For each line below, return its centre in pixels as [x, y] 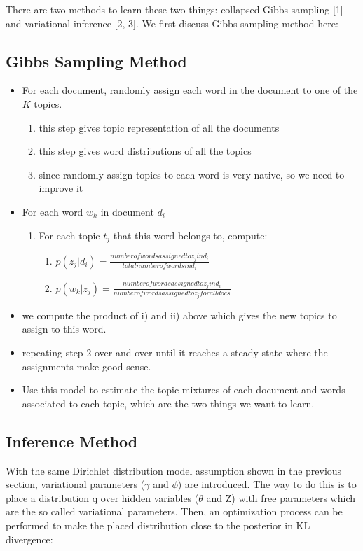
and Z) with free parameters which [281, 497]
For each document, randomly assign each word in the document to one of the [190, 90]
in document [127, 211]
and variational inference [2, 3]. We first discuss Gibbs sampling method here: [172, 23]
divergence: [29, 539]
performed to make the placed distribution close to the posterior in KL [158, 525]
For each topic [69, 235]
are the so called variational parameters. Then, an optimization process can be [174, 511]
